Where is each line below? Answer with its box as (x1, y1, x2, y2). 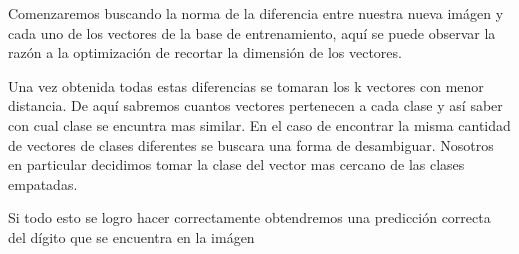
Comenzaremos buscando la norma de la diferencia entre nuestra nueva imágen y (8, 3, 504, 23)
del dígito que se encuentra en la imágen (8, 226, 255, 247)
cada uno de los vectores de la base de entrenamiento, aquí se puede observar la (8, 22, 496, 43)
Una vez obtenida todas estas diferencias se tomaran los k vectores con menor (8, 75, 484, 96)
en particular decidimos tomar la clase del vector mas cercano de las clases (8, 154, 465, 175)
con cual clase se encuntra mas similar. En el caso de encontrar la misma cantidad (8, 114, 511, 135)
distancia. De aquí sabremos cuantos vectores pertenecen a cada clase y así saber (8, 95, 503, 116)
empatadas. (8, 173, 78, 194)
